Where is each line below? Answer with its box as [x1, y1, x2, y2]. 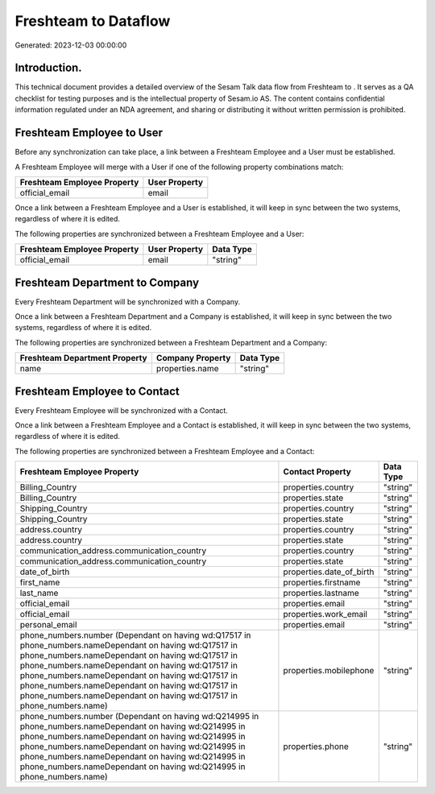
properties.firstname [283, 577, 361, 588]
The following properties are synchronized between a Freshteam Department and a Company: [14, 337, 328, 347]
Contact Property [283, 466, 352, 478]
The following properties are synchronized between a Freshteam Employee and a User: [14, 229, 304, 238]
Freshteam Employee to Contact [14, 384, 180, 398]
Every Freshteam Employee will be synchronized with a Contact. [14, 405, 229, 415]
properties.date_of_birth [283, 566, 375, 577]
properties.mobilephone [283, 665, 375, 676]
